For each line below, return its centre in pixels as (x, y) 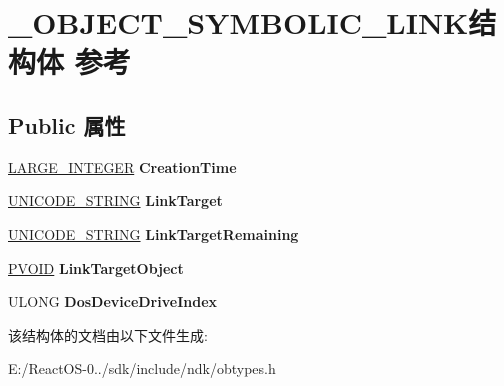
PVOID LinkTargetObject (96, 267)
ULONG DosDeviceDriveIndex (113, 301)
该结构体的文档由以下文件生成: (108, 334)
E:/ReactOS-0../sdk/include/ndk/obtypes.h (142, 368)
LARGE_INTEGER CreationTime (122, 166)
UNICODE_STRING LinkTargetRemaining (153, 233)
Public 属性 (67, 124)
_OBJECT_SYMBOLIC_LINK (238, 22)
